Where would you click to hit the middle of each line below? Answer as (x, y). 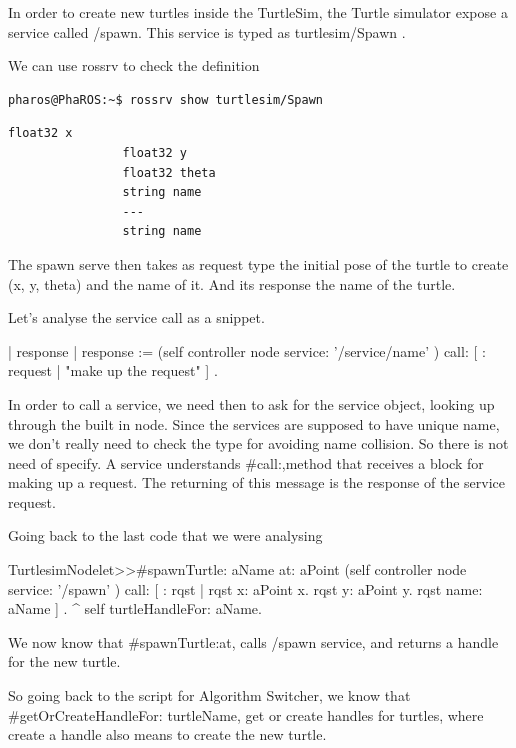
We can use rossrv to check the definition (134, 65)
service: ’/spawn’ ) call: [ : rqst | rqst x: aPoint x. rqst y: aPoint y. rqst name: (245, 588)
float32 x (40, 133)
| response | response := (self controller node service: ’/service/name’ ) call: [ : (247, 350)
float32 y (154, 152)
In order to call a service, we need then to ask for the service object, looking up (251, 403)
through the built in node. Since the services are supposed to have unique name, (254, 423)
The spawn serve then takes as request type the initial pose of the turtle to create (258, 263)
